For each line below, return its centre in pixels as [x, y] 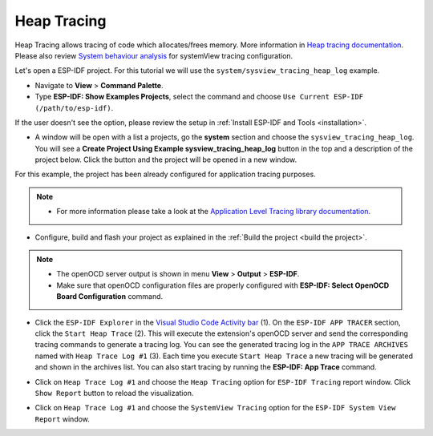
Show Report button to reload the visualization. [114, 393]
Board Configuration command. [110, 297]
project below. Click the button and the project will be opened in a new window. [166, 159]
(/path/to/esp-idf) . [74, 107]
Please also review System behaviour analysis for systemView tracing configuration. [154, 55]
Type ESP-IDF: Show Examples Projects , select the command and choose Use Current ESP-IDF [199, 97]
